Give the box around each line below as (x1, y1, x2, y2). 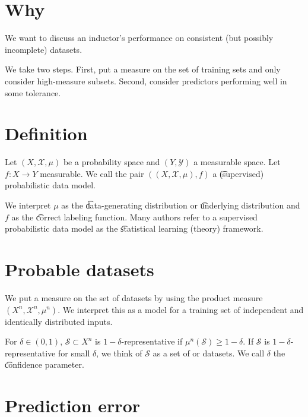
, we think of (96, 346, 142, 359)
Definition (5, 121, 88, 146)
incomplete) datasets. (5, 43, 82, 55)
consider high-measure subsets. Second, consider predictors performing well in (5, 74, 287, 87)
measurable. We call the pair (40, 167, 144, 179)
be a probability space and (63, 156, 160, 168)
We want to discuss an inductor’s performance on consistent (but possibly (5, 31, 274, 44)
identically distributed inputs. (5, 315, 113, 327)
